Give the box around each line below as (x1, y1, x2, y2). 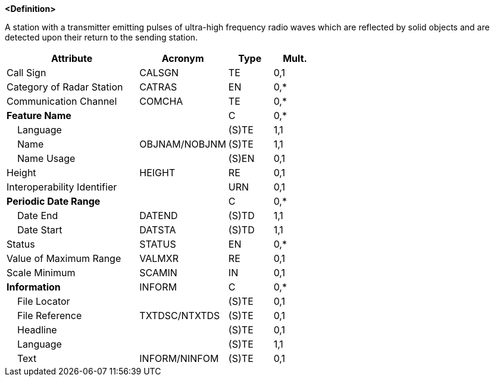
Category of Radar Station (7, 81, 123, 93)
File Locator (17, 295, 70, 307)
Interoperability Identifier (7, 181, 117, 193)
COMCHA (139, 95, 183, 107)
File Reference (17, 310, 82, 321)
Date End (17, 210, 58, 221)
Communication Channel (7, 95, 117, 107)
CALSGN (139, 67, 179, 79)
